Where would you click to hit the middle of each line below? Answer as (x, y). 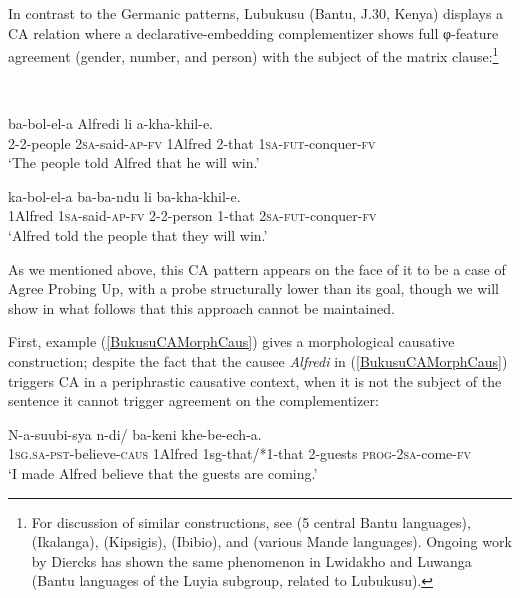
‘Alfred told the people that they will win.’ (138, 235)
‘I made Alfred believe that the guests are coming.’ (163, 472)
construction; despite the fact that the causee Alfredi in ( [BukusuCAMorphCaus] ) (258, 360)
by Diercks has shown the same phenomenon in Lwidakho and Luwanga (251, 560)
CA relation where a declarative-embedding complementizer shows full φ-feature (253, 32)
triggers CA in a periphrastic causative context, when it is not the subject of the (255, 380)
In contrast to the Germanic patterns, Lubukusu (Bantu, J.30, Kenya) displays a (256, 13)
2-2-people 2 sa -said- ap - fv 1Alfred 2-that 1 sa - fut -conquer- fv (192, 142)
